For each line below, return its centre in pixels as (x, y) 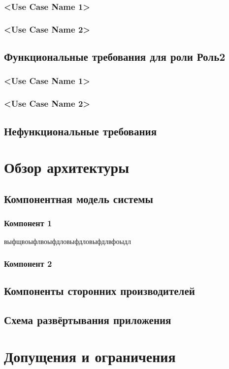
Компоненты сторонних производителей (99, 291)
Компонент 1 (28, 223)
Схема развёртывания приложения (88, 319)
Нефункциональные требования (81, 131)
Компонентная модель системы (79, 198)
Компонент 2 (28, 263)
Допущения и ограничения (90, 356)
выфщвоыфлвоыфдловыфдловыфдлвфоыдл (67, 241)
